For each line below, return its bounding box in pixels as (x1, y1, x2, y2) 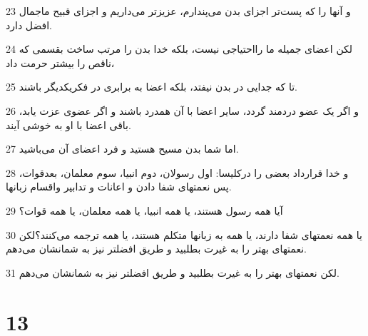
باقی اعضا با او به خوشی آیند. (6, 117, 131, 132)
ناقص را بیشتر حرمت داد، (6, 55, 115, 70)
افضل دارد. (6, 17, 53, 32)
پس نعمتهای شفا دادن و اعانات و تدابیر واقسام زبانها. (6, 179, 232, 194)
